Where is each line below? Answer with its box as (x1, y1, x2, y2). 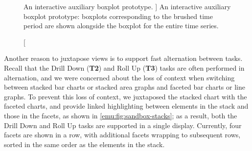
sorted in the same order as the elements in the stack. (4, 139, 165, 149)
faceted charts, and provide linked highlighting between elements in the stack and (4, 101, 249, 111)
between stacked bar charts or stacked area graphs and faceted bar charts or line (4, 82, 245, 92)
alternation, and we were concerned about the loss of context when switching (4, 72, 235, 82)
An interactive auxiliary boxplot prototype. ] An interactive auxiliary (23, 1, 231, 11)
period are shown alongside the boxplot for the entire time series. (23, 20, 219, 31)
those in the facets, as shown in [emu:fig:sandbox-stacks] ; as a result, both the (4, 110, 237, 120)
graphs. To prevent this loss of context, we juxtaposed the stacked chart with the (4, 91, 247, 101)
